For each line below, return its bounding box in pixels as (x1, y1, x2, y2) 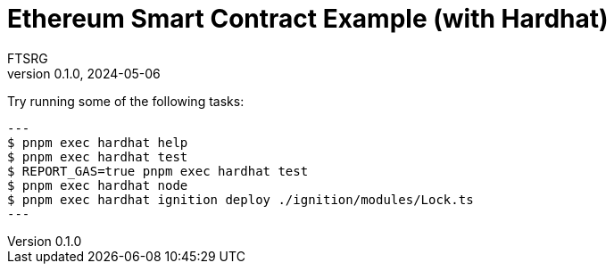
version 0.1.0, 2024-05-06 (7, 65, 161, 81)
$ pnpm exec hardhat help (7, 135, 188, 150)
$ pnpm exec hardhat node (7, 177, 188, 193)
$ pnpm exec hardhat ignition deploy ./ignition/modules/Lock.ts (7, 192, 474, 207)
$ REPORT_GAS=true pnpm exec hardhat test (7, 163, 309, 178)
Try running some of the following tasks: (7, 93, 245, 109)
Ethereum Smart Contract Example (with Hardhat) (7, 4, 609, 34)
